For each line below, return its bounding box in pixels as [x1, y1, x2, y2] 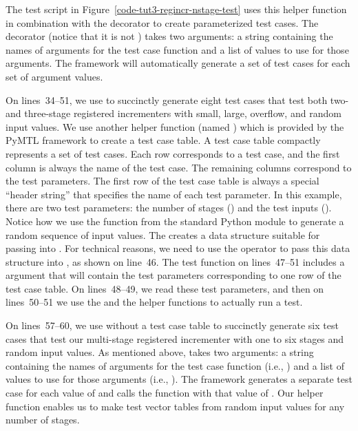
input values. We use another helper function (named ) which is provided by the [6, 119, 344, 134]
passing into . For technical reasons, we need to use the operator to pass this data [6, 241, 350, 255]
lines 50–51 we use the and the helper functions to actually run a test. [6, 295, 303, 309]
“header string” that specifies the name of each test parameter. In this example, [6, 187, 342, 201]
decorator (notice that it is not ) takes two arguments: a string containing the [6, 29, 333, 43]
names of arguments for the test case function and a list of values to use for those [6, 42, 349, 56]
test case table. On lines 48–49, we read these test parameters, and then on [6, 281, 324, 295]
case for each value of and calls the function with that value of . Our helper [6, 386, 324, 400]
